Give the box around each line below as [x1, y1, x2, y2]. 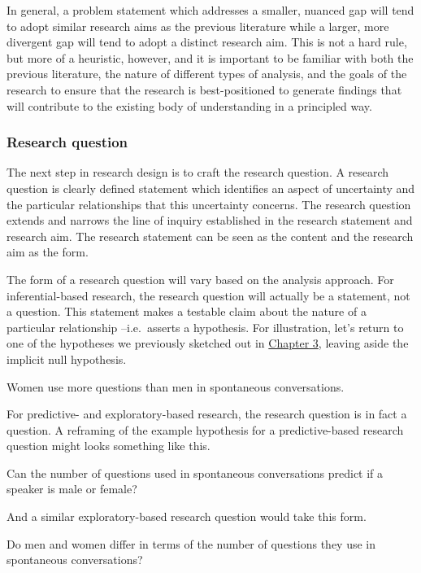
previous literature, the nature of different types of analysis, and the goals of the [7, 65, 407, 82]
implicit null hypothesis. [7, 350, 127, 367]
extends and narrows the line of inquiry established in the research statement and [7, 212, 413, 229]
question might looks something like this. [7, 437, 210, 454]
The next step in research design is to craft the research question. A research [7, 164, 389, 181]
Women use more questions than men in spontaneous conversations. [7, 378, 345, 395]
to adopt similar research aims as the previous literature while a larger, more [7, 17, 389, 34]
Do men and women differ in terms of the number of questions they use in [7, 535, 376, 552]
